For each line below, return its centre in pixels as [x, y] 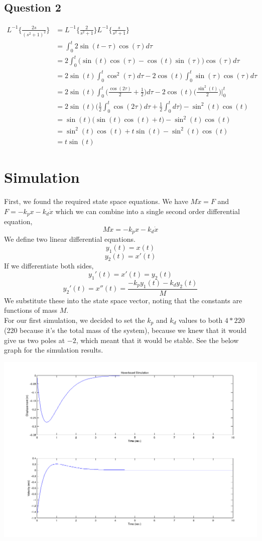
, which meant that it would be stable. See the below [157, 340]
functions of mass [31, 310]
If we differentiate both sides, [49, 266]
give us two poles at [35, 340]
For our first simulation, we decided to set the [75, 320]
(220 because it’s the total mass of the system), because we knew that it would [125, 330]
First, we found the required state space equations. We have [96, 201]
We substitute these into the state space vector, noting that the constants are [123, 300]
